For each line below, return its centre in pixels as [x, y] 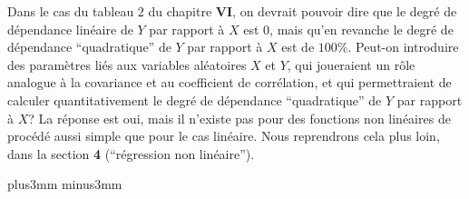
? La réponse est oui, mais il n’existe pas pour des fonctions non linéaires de [239, 118]
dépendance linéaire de [70, 29]
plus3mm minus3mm [65, 184]
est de [298, 47]
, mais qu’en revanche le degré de [362, 29]
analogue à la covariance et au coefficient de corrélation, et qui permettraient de [230, 82]
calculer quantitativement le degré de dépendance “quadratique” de [195, 99]
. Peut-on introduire [403, 47]
